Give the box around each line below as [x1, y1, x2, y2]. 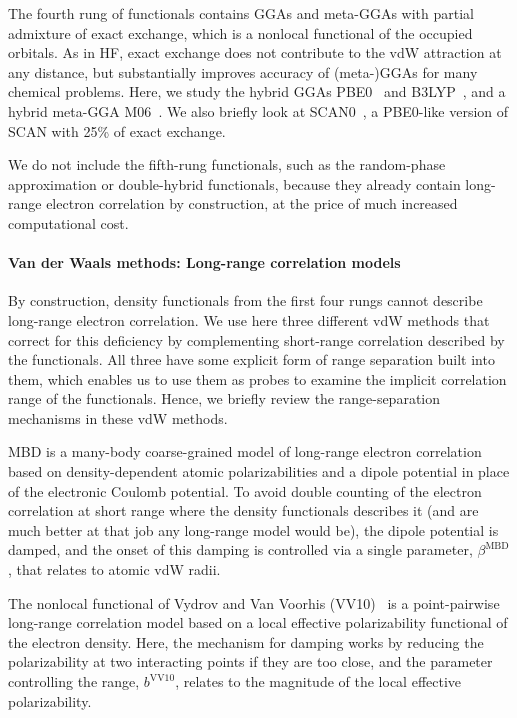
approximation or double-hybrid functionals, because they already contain [8, 173, 461, 194]
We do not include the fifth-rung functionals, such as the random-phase [8, 154, 446, 175]
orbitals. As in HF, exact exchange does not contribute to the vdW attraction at [8, 42, 502, 63]
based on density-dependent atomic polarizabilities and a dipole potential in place [8, 461, 510, 482]
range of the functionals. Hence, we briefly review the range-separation [8, 388, 441, 409]
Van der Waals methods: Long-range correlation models [8, 252, 401, 273]
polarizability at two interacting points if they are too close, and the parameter [8, 651, 493, 672]
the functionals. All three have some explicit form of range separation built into [8, 349, 495, 370]
